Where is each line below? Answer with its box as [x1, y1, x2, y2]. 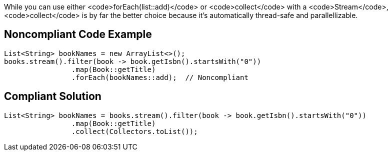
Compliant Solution [4, 90, 101, 103]
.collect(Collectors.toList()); [71, 127, 198, 135]
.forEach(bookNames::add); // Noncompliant [71, 73, 248, 81]
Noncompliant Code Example [4, 28, 152, 41]
